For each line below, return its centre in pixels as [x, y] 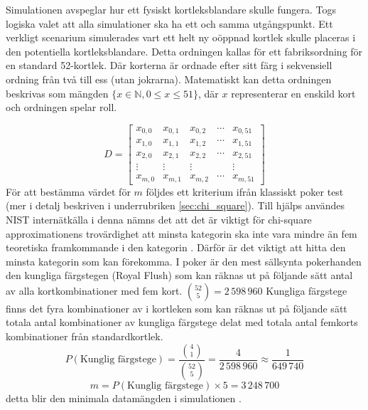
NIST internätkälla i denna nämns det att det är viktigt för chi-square [159, 219]
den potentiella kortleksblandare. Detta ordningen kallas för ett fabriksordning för [184, 51]
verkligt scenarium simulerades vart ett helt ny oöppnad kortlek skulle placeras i [181, 37]
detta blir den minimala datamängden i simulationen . [124, 398]
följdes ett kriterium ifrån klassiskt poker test [245, 191]
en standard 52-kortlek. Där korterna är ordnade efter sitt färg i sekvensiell [169, 65]
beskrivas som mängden [57, 93]
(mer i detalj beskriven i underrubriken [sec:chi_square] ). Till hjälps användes [175, 205]
